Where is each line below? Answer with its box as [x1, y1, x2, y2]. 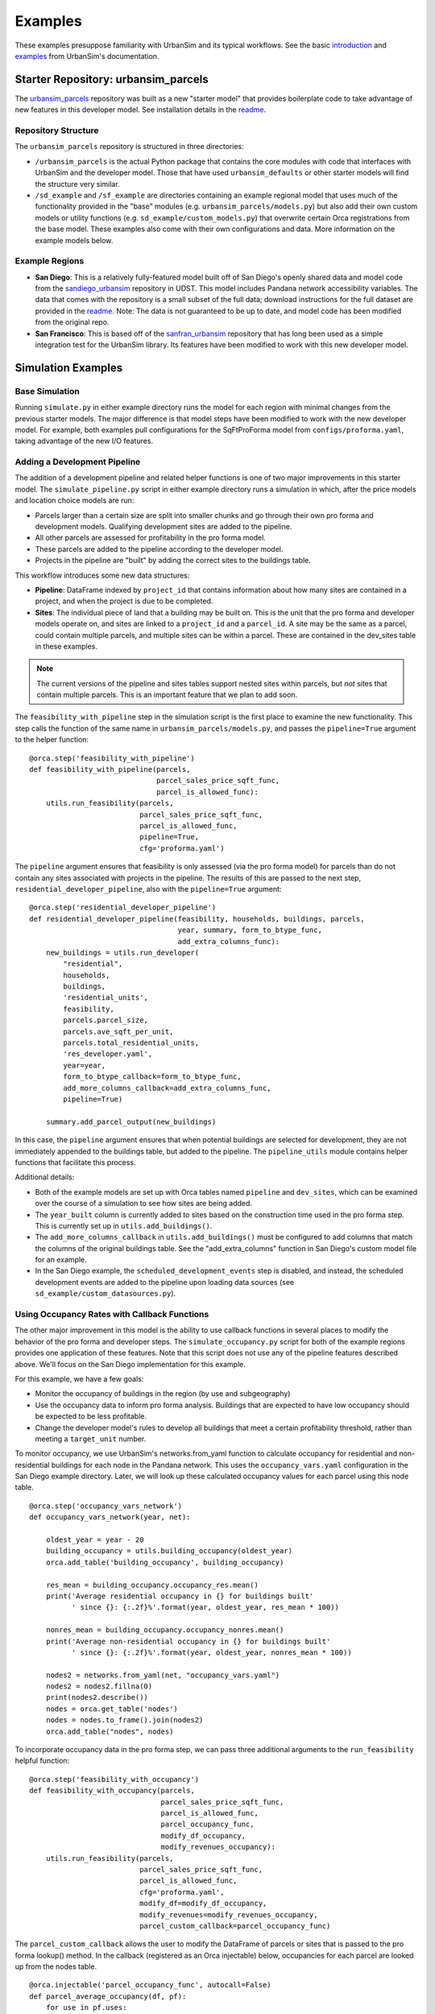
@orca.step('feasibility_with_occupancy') [29, 1775, 200, 1784]
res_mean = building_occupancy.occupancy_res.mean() [45, 1580, 259, 1589]
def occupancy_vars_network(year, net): [29, 1513, 191, 1522]
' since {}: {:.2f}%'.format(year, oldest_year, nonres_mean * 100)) [71, 1647, 352, 1657]
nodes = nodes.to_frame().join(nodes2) [45, 1716, 204, 1725]
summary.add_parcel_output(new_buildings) [45, 1117, 217, 1126]
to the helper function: [14, 735, 89, 744]
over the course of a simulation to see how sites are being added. [35, 1199, 253, 1208]
